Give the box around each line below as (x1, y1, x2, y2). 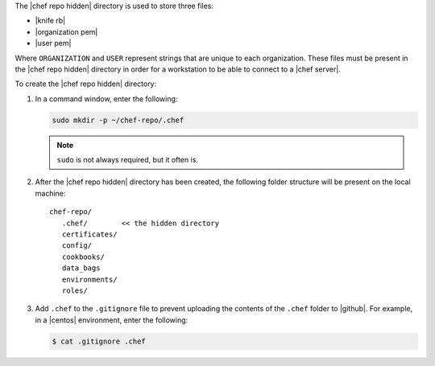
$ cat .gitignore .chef (52, 336, 147, 346)
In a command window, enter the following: (35, 93, 178, 104)
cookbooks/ (61, 252, 105, 261)
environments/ (61, 274, 118, 284)
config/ (61, 241, 93, 250)
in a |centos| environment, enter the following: (35, 315, 188, 325)
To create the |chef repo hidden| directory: (14, 79, 157, 88)
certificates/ (61, 230, 118, 239)
